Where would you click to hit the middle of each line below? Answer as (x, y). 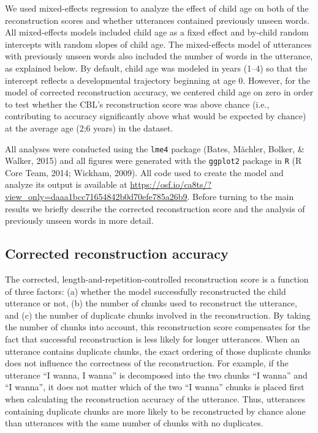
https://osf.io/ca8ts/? (171, 184)
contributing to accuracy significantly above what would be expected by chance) (156, 116)
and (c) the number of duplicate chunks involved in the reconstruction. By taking (158, 315)
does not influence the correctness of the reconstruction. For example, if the (147, 363)
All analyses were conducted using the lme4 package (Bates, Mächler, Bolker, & (155, 148)
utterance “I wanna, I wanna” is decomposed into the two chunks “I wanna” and (156, 375)
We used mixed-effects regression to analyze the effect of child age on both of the (157, 8)
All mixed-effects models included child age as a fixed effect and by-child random (157, 32)
